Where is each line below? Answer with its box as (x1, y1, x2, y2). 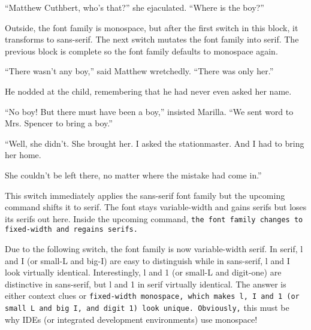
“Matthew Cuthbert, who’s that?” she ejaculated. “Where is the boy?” (5, 1, 264, 13)
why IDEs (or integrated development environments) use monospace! (5, 313, 258, 325)
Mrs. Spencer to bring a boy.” (5, 117, 113, 129)
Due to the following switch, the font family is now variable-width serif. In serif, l (5, 243, 303, 255)
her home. (5, 149, 41, 161)
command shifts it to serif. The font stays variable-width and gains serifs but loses (5, 201, 307, 213)
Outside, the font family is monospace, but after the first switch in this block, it (5, 21, 298, 34)
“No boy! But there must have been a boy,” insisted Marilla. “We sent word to (5, 105, 294, 117)
